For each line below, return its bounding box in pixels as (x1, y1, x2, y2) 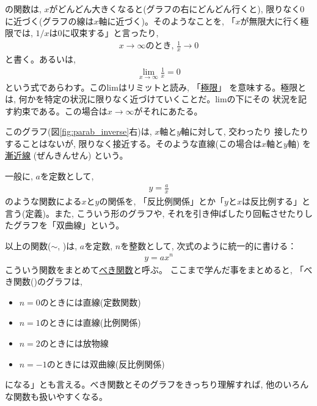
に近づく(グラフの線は (5, 14, 94, 27)
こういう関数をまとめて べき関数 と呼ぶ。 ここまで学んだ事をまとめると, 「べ (5, 263, 313, 276)
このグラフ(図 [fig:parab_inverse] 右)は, (5, 125, 152, 138)
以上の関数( (5, 239, 51, 252)
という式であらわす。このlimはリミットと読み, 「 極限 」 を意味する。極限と (5, 80, 307, 93)
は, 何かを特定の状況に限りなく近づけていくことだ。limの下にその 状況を (5, 92, 298, 105)
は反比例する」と (241, 195, 310, 208)
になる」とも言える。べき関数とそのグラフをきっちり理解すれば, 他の (5, 378, 283, 391)
